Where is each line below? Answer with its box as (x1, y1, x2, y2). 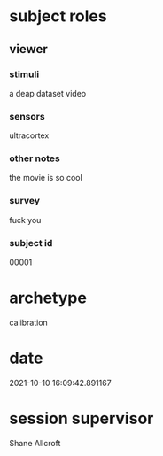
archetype (9, 288, 87, 308)
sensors (9, 110, 46, 122)
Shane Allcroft (9, 437, 61, 448)
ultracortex (9, 130, 50, 141)
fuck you (9, 214, 42, 225)
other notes (9, 152, 60, 165)
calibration (9, 317, 49, 328)
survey (9, 195, 41, 207)
